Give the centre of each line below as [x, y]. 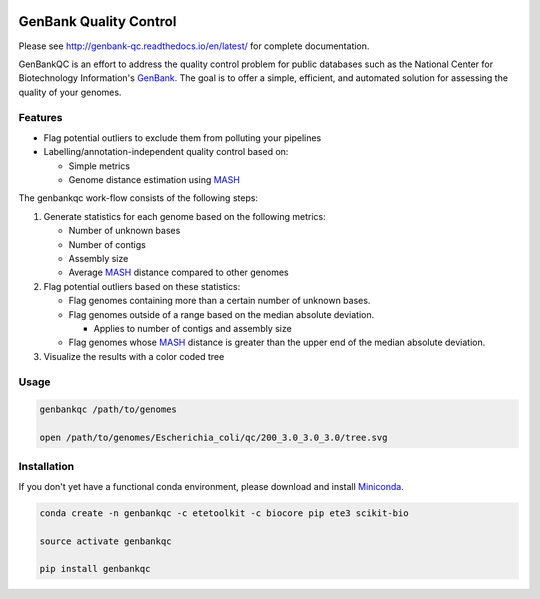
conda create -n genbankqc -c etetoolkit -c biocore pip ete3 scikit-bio [224, 513]
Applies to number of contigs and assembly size [192, 328]
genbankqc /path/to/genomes [108, 409]
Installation [46, 467]
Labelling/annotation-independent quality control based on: [166, 152]
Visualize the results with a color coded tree [134, 356]
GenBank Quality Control [97, 21]
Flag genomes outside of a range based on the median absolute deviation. [221, 314]
